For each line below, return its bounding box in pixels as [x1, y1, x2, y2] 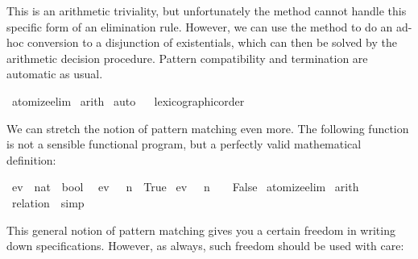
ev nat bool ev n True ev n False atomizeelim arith [11, 178, 359, 195]
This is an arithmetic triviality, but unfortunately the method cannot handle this [6, 2, 407, 19]
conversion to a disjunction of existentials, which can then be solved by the [27, 34, 397, 51]
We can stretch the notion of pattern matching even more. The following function [6, 119, 409, 136]
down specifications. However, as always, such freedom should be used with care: [6, 237, 404, 254]
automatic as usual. [6, 65, 103, 82]
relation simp [11, 194, 85, 211]
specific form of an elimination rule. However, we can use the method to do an [6, 18, 393, 35]
